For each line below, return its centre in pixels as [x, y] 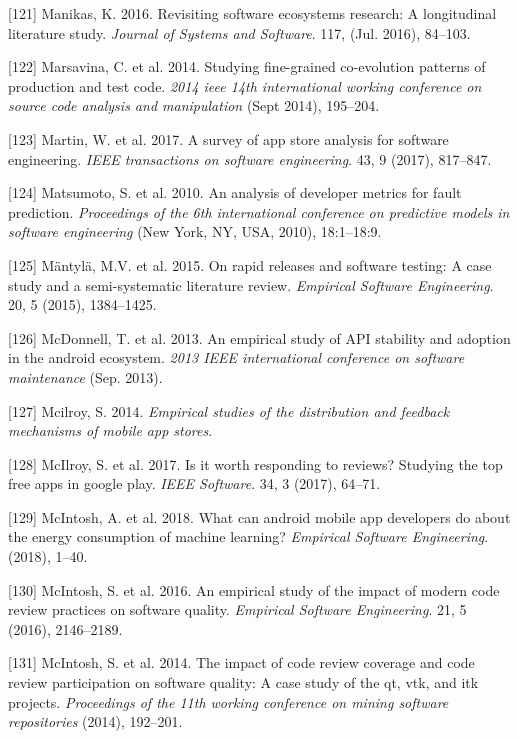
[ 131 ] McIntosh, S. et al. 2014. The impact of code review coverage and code [241, 662]
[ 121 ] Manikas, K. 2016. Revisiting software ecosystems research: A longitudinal [252, 13]
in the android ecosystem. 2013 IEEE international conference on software [236, 357]
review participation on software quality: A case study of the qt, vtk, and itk [243, 682]
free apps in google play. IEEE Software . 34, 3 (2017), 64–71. [194, 483]
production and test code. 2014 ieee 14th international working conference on [245, 85]
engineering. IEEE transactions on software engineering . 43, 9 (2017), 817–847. [250, 158]
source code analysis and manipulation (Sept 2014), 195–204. [194, 105]
